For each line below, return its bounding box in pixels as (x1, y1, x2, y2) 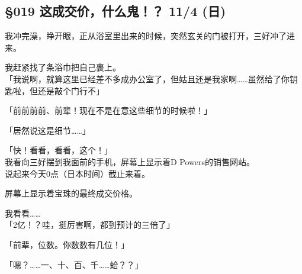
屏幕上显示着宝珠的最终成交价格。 (5, 187, 137, 199)
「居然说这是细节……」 (5, 124, 91, 136)
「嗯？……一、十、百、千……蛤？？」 (5, 258, 143, 270)
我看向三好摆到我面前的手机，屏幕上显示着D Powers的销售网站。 (5, 155, 255, 167)
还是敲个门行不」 (37, 84, 104, 96)
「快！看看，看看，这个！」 (5, 144, 113, 156)
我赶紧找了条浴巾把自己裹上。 (5, 61, 121, 73)
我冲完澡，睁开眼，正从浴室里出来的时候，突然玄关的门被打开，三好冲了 (5, 30, 287, 42)
